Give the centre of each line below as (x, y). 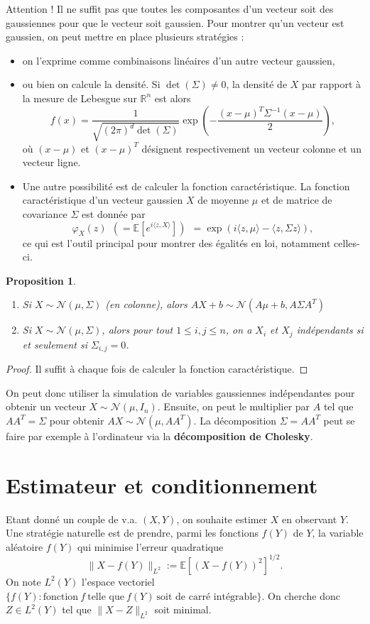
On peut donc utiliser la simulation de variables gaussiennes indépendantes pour (180, 392)
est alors (173, 98)
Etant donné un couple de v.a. (72, 519)
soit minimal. (183, 609)
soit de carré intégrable (207, 597)
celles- (347, 242)
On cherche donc (304, 595)
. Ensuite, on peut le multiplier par (234, 406)
